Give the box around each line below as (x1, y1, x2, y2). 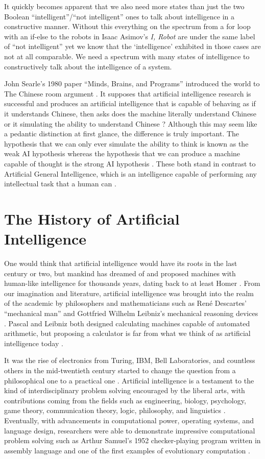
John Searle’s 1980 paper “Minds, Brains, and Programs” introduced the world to (4, 78, 260, 89)
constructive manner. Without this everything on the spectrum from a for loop (4, 21, 251, 32)
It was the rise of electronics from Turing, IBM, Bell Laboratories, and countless (4, 355, 255, 366)
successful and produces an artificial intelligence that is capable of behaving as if (4, 98, 256, 109)
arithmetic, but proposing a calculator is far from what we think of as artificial (4, 328, 251, 339)
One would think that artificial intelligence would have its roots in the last (4, 258, 237, 268)
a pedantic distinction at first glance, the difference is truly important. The (4, 128, 239, 139)
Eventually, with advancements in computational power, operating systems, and (4, 415, 254, 425)
